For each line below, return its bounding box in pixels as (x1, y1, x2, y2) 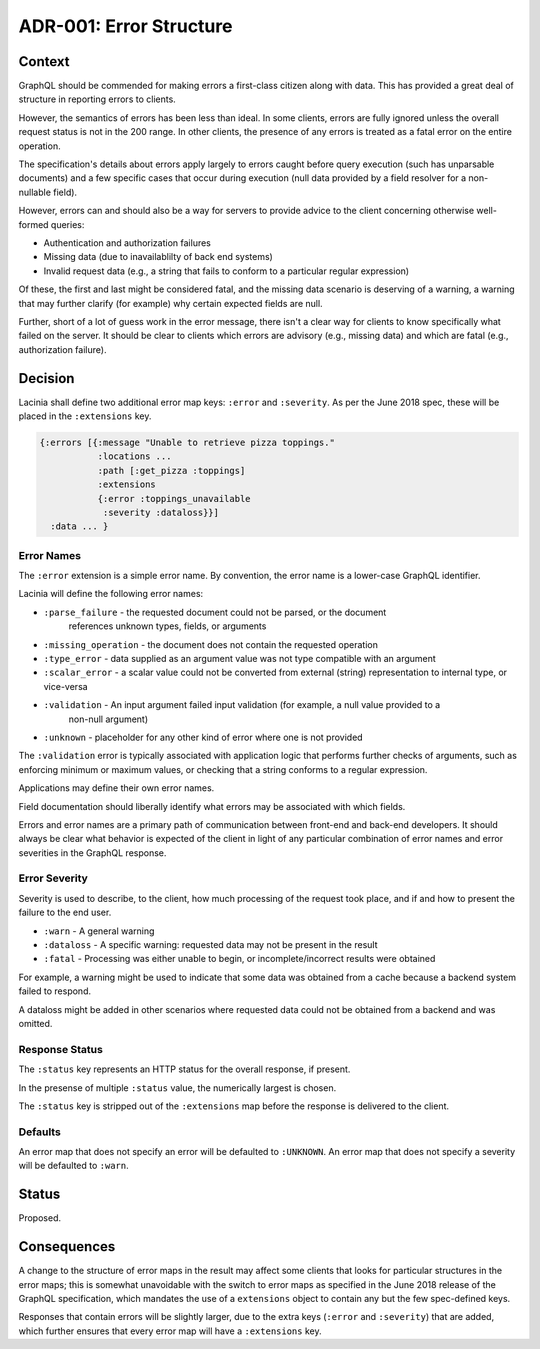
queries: (50, 218, 85, 230)
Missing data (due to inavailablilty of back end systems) (43, 251, 274, 263)
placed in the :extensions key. (18, 410, 152, 422)
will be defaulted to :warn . (18, 1160, 129, 1172)
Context (18, 53, 70, 70)
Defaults (18, 1125, 62, 1139)
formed (18, 218, 49, 230)
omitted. (18, 1017, 53, 1029)
